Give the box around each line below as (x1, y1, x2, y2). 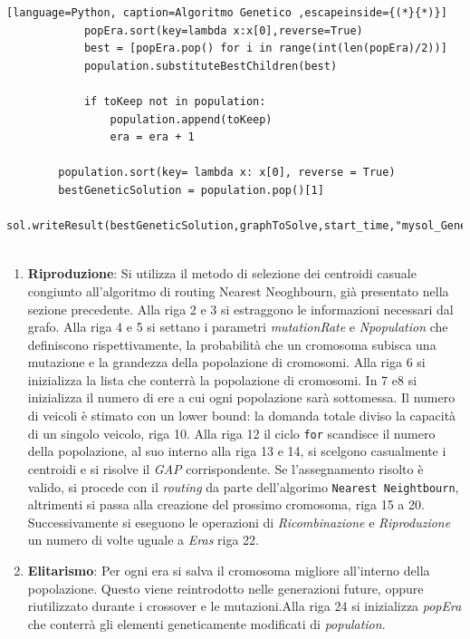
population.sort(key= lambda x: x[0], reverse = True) (58, 166, 396, 179)
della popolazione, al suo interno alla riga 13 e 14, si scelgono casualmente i (27, 441, 446, 460)
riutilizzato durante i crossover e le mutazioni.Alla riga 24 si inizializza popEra (27, 596, 462, 615)
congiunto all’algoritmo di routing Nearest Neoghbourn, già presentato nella (27, 281, 449, 300)
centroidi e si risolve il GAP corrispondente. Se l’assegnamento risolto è (27, 459, 424, 478)
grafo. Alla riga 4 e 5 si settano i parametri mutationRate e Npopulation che (27, 317, 448, 336)
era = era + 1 (110, 131, 195, 144)
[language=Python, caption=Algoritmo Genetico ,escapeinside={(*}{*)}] (6, 6, 447, 19)
